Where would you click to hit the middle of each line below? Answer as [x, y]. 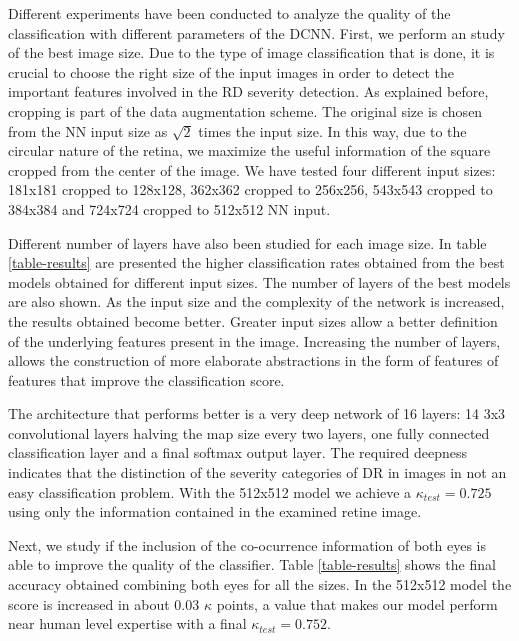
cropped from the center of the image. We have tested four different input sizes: [252, 169]
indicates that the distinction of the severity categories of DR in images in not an [257, 472]
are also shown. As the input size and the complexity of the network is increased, [256, 301]
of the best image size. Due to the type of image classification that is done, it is [251, 52]
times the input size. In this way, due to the [332, 130]
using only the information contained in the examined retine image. [215, 511]
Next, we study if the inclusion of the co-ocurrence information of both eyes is [247, 544]
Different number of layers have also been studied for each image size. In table [247, 242]
